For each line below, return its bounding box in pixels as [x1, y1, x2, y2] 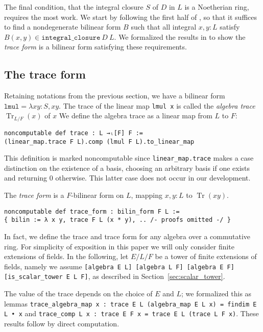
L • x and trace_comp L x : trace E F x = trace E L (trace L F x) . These [4, 308, 259, 319]
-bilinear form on [71, 190, 124, 200]
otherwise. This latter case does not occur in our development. [55, 172, 251, 183]
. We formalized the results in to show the [114, 31, 246, 42]
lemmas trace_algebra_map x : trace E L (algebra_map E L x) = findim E [4, 298, 257, 309]
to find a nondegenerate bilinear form [4, 21, 121, 32]
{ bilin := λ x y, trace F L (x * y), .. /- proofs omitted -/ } [4, 216, 231, 224]
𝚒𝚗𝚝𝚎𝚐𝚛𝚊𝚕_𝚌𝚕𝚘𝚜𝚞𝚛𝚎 [41, 34, 101, 41]
